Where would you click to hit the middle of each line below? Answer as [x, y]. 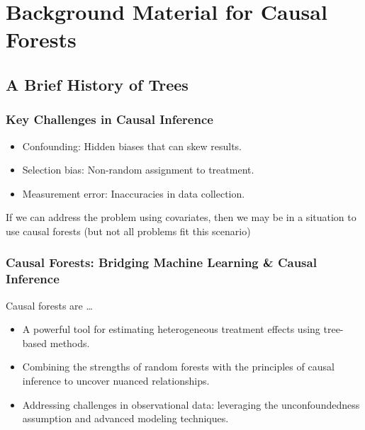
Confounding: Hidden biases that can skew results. [132, 146]
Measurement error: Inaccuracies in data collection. [134, 193]
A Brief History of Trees [97, 84]
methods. [70, 343]
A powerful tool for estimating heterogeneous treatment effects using [171, 329]
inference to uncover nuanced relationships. [116, 381]
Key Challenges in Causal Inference [109, 119]
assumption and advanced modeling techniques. [125, 418]
